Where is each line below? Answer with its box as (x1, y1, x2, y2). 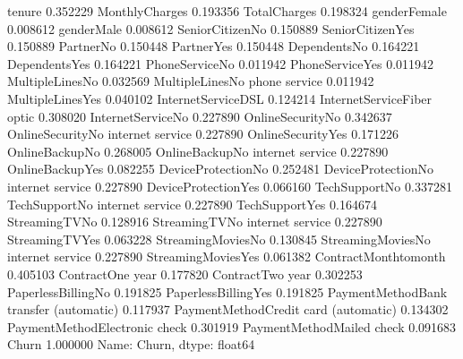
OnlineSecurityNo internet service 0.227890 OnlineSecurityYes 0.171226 (7, 124, 399, 143)
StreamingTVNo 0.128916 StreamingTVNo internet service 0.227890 (7, 212, 382, 231)
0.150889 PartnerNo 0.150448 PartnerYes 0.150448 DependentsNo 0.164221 (7, 37, 420, 56)
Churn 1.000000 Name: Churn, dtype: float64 (7, 335, 255, 354)
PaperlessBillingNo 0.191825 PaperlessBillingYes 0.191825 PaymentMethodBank (7, 282, 448, 301)
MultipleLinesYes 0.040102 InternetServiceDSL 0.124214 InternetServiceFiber (7, 89, 433, 107)
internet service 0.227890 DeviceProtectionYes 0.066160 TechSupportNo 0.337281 (7, 176, 452, 195)
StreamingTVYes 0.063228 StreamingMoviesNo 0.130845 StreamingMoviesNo (7, 229, 431, 248)
